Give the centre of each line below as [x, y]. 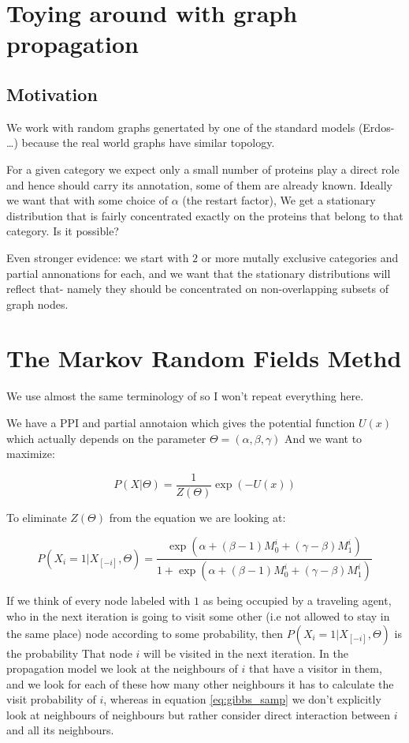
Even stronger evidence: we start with [98, 257]
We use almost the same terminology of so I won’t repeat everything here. [185, 396]
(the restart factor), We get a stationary [279, 200]
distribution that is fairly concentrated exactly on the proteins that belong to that [205, 215]
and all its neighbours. [60, 730]
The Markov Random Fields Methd [204, 358]
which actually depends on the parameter [106, 438]
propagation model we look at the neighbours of [122, 668]
